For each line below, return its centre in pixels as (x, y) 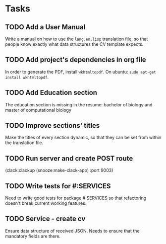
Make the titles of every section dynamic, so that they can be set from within (83, 138)
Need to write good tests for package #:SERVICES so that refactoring (76, 198)
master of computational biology (38, 110)
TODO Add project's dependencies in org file (76, 60)
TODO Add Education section (51, 93)
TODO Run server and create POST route (69, 158)
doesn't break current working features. (46, 203)
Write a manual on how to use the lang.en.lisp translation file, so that (77, 39)
